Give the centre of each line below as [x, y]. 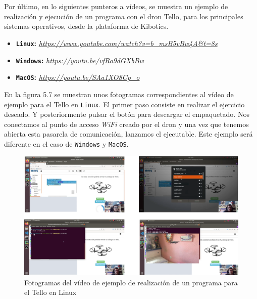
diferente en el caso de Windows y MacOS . [66, 143]
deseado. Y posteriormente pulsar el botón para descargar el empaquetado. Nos [127, 114]
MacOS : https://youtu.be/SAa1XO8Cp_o [78, 77]
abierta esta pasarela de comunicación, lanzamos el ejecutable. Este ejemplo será [128, 134]
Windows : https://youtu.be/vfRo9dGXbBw [80, 60]
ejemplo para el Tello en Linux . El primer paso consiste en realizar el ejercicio [124, 104]
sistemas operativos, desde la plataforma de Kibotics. [86, 26]
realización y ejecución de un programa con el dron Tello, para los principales [124, 16]
